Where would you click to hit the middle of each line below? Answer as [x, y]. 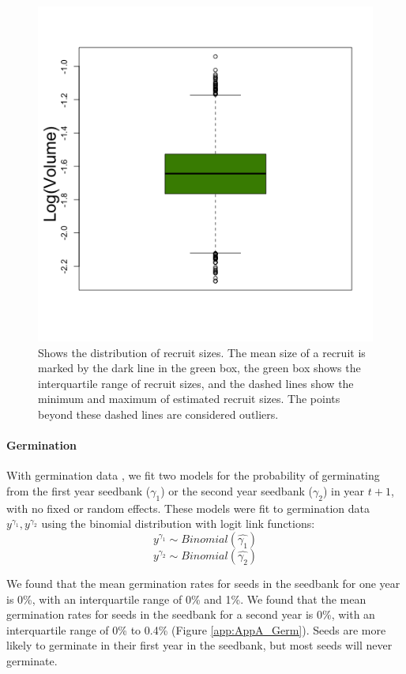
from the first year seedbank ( [79, 490]
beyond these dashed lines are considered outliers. [158, 414]
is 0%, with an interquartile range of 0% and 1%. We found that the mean [186, 599]
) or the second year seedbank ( [237, 490]
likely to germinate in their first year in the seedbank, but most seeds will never [199, 645]
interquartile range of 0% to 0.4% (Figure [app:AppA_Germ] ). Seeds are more [196, 629]
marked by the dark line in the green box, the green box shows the [199, 368]
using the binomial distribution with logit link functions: [178, 523]
